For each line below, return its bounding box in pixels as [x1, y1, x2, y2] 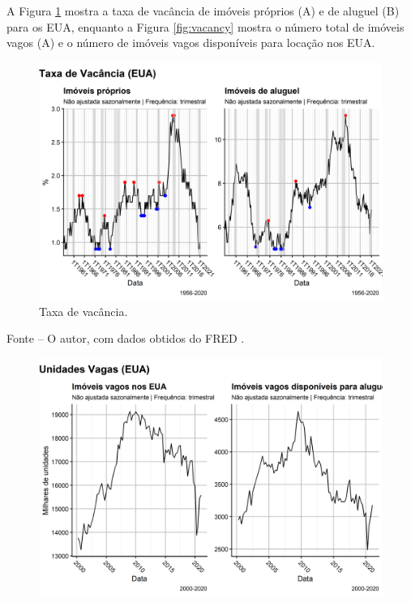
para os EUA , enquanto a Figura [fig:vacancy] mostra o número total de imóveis [6, 18, 405, 35]
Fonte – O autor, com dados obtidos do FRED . [6, 330, 245, 347]
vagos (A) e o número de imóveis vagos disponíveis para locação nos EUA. [6, 34, 375, 51]
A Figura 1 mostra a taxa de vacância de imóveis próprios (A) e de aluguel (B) [6, 2, 400, 19]
